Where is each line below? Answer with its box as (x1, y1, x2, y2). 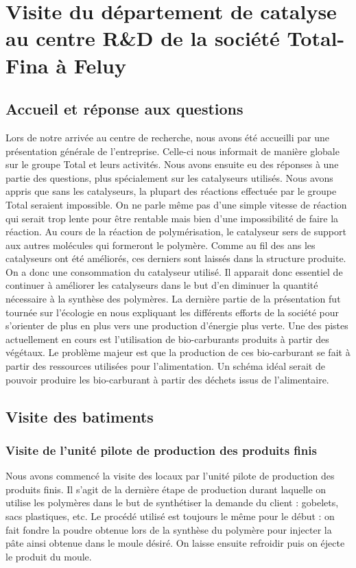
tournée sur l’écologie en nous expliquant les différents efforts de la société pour (5, 305, 339, 319)
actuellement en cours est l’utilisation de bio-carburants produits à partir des (5, 331, 329, 346)
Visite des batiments (5, 405, 154, 427)
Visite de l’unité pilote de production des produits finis (5, 441, 317, 458)
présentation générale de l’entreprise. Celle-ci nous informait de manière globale (5, 143, 340, 158)
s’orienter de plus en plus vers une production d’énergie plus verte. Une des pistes (5, 318, 348, 333)
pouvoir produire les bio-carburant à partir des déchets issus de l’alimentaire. (5, 372, 329, 386)
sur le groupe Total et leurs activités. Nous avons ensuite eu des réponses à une (5, 157, 339, 171)
